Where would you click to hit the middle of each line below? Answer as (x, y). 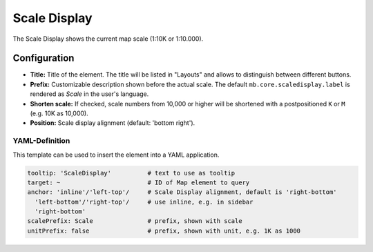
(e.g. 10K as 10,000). (59, 113)
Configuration (44, 58)
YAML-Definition (41, 141)
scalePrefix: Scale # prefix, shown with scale (135, 221)
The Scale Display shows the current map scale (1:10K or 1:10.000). (108, 39)
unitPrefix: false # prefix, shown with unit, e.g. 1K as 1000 (164, 231)
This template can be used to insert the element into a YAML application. (116, 155)
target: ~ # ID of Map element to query (138, 182)
